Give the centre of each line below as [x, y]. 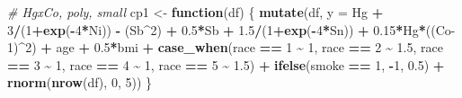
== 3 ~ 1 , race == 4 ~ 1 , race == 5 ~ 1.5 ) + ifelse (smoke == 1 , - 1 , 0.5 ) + [226, 64]
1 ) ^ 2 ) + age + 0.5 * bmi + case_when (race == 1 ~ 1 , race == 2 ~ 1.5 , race [225, 47]
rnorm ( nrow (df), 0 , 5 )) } [80, 82]
